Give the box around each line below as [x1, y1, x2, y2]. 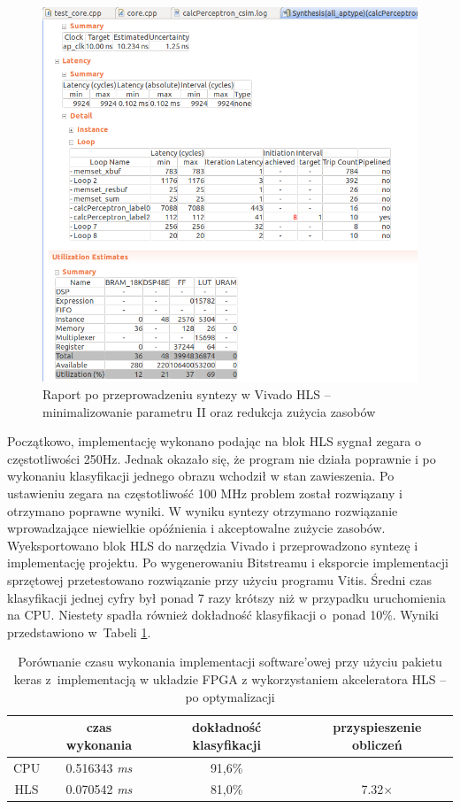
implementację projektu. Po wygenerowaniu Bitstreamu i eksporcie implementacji [7, 553, 448, 572]
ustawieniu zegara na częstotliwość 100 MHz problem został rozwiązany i [7, 483, 402, 502]
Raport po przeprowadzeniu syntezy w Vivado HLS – [42, 385, 331, 404]
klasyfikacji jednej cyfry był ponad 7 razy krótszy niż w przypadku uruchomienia [7, 588, 446, 606]
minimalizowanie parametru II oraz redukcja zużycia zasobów [42, 402, 376, 420]
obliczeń [352, 735, 402, 753]
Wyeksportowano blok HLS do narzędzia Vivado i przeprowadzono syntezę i [7, 535, 418, 554]
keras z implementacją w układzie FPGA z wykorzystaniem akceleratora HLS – [13, 669, 447, 688]
